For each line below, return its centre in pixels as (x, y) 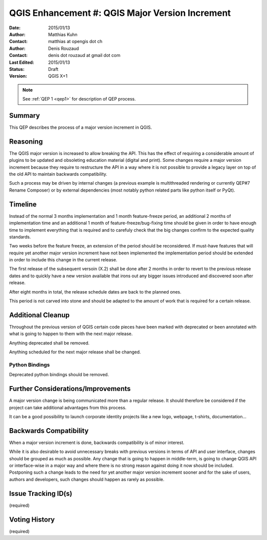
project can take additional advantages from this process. (68, 407)
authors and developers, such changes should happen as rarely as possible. (87, 479)
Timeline (23, 204)
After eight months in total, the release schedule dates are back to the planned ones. (95, 292)
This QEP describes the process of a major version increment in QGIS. (81, 127)
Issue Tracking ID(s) (41, 493)
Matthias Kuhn (63, 34)
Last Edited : (22, 62)
